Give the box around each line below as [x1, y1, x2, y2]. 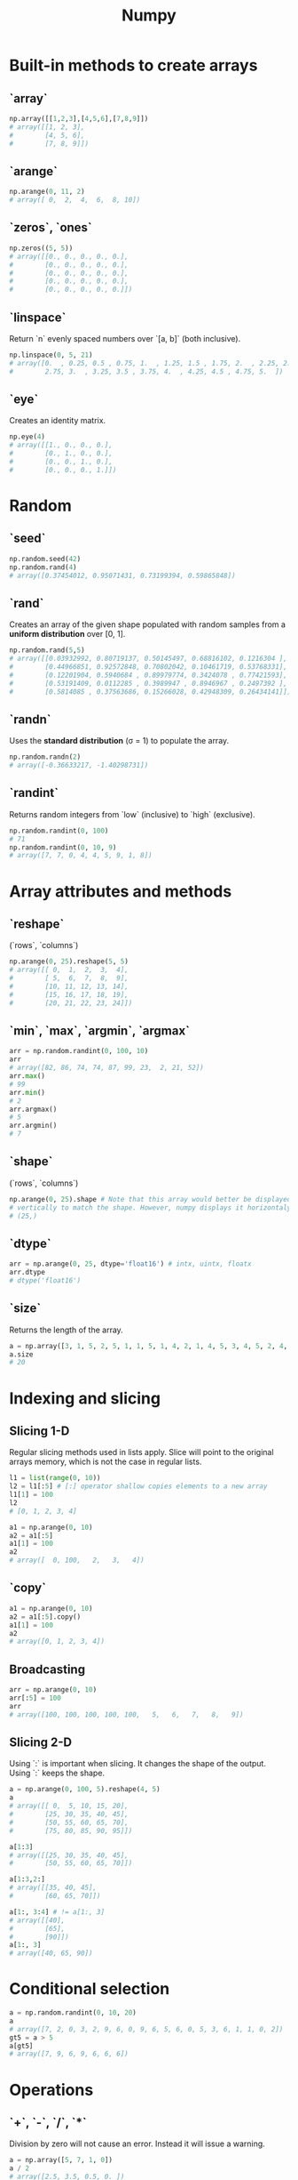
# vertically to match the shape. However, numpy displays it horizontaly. [9, 1203, 295, 1212]
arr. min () [9, 1088, 46, 1097]
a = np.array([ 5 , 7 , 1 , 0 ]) [9, 2156, 114, 2165]
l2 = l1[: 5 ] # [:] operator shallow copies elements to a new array [9, 1482, 268, 1491]
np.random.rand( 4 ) [9, 562, 77, 572]
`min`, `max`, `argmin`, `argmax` [9, 1023, 191, 1038]
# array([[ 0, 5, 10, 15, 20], [9, 1802, 129, 1811]
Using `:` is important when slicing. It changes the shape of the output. [9, 1758, 266, 1769]
